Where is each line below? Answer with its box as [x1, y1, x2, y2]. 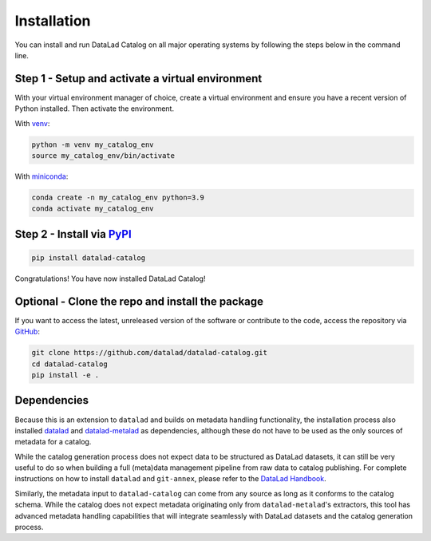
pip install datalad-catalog [31, 253, 146, 263]
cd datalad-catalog [31, 359, 108, 369]
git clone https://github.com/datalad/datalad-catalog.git [31, 348, 267, 357]
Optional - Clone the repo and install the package [14, 294, 263, 308]
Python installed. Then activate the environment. [14, 104, 175, 113]
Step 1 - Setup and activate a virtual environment [14, 72, 263, 85]
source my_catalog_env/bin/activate [31, 152, 176, 160]
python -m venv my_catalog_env [31, 140, 155, 149]
